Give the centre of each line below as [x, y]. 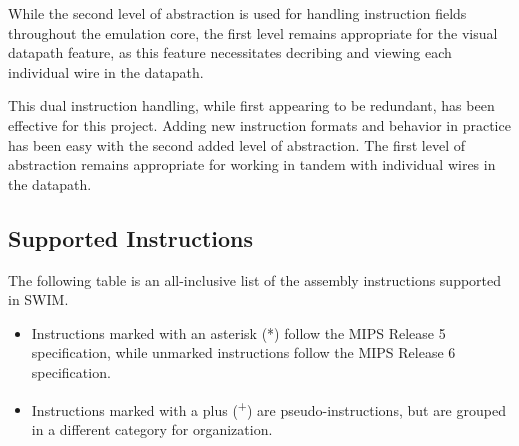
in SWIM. [38, 299]
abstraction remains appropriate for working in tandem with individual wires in [252, 164]
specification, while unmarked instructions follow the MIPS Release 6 [243, 352]
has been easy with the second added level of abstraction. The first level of [236, 144]
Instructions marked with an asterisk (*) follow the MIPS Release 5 [238, 332]
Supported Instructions [131, 237]
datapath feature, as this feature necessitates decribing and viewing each [230, 52]
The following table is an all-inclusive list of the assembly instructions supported [255, 279]
